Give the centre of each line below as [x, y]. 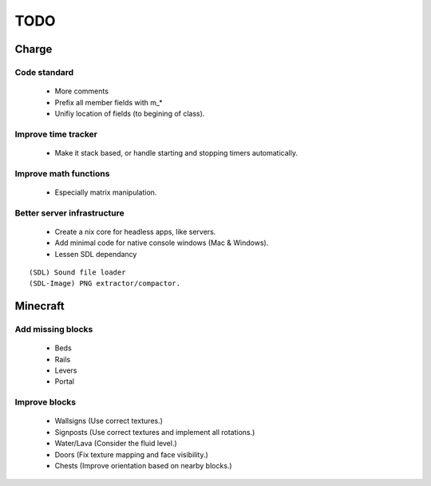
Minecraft [40, 306]
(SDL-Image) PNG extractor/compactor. [105, 284]
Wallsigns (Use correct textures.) [109, 421]
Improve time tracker [56, 134]
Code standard [44, 72]
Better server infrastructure [69, 213]
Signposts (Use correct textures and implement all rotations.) [155, 432]
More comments [82, 91]
